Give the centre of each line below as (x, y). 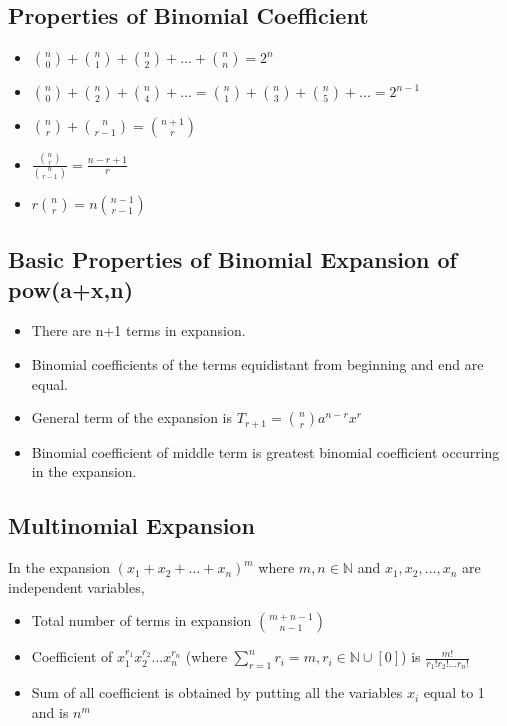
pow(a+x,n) (71, 288)
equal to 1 (454, 692)
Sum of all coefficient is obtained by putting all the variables (217, 692)
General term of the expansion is (132, 417)
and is (50, 712)
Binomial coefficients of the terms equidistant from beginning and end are (257, 364)
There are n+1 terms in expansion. (138, 330)
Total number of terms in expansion (141, 620)
